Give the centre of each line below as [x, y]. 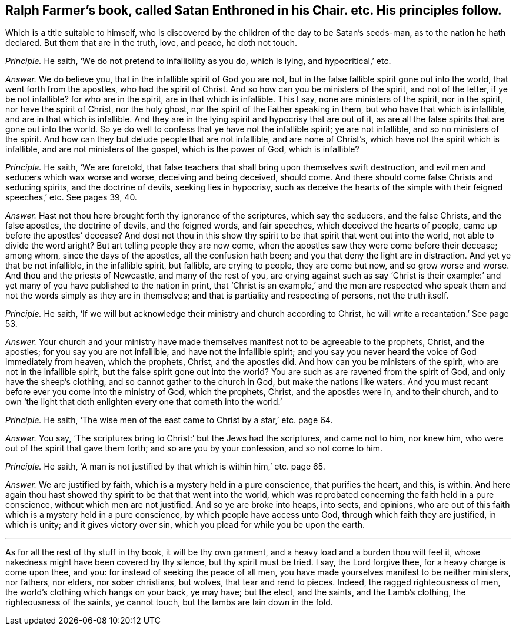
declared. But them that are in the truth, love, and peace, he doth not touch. [152, 43]
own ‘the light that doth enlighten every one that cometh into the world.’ [144, 402]
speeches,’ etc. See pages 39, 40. [71, 197]
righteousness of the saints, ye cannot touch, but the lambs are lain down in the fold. [169, 602]
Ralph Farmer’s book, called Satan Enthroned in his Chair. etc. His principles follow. [254, 10]
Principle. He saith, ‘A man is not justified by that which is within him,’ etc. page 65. [165, 467]
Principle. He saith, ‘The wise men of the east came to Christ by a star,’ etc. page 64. [169, 420]
